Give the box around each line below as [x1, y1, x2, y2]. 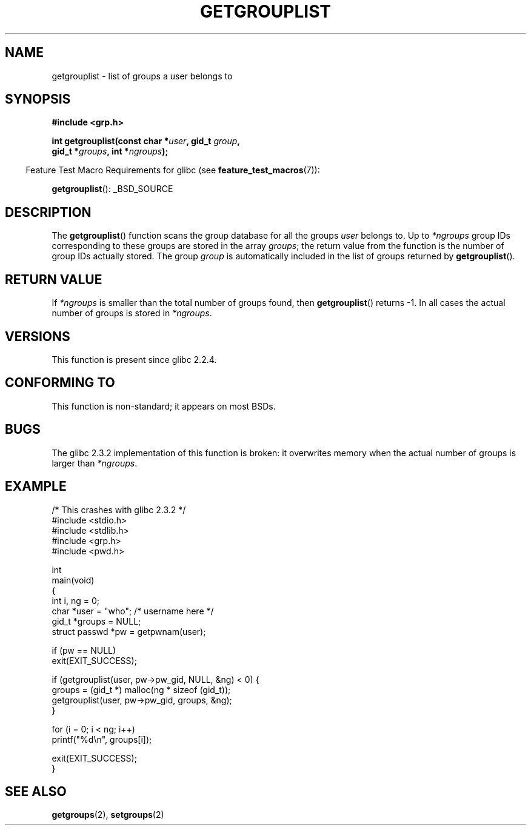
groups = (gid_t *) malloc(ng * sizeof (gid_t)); [52, 684, 231, 695]
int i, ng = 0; [52, 595, 99, 606]
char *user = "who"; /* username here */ [52, 605, 214, 616]
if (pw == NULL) [52, 645, 116, 656]
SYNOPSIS [5, 91, 71, 107]
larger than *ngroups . [52, 457, 138, 468]
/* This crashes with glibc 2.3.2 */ [52, 504, 186, 515]
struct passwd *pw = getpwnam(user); [52, 626, 206, 637]
